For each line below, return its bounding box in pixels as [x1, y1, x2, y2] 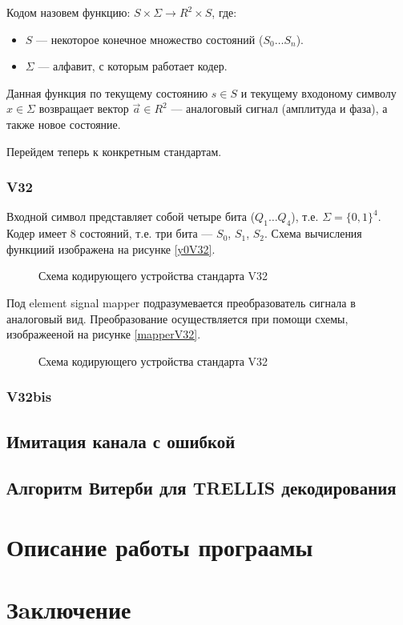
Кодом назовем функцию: [6, 4, 131, 20]
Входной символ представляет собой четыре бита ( [6, 208, 256, 225]
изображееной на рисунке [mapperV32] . [6, 326, 201, 343]
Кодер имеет [6, 225, 67, 242]
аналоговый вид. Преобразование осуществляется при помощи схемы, [6, 310, 349, 327]
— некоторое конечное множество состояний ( [36, 30, 264, 47]
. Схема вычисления [264, 225, 362, 242]
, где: [212, 4, 237, 20]
